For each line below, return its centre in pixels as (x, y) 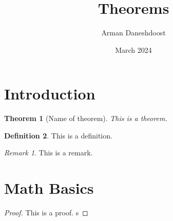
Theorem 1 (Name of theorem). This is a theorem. (86, 118)
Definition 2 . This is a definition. (58, 135)
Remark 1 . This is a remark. (49, 153)
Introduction (50, 94)
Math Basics (49, 188)
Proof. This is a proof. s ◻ (46, 213)
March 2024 (133, 49)
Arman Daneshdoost (133, 33)
